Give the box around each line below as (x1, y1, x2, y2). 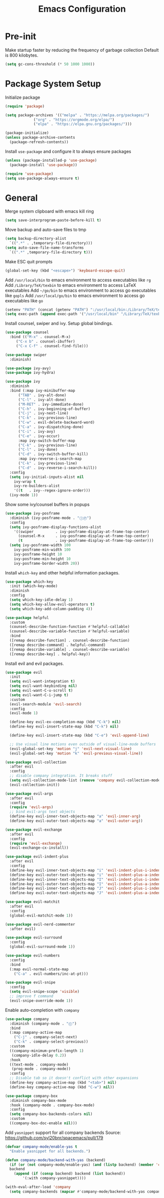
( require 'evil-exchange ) (9, 841, 62, 846)
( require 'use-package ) (5, 171, 54, 176)
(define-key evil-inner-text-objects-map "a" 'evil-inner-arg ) (9, 814, 141, 819)
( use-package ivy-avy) (5, 365, 51, 371)
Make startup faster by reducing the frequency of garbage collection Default (5, 47, 159, 53)
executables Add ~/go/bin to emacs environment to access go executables (5, 287, 156, 293)
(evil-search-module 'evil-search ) (9, 702, 82, 706)
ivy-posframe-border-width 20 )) (14, 561, 80, 566)
